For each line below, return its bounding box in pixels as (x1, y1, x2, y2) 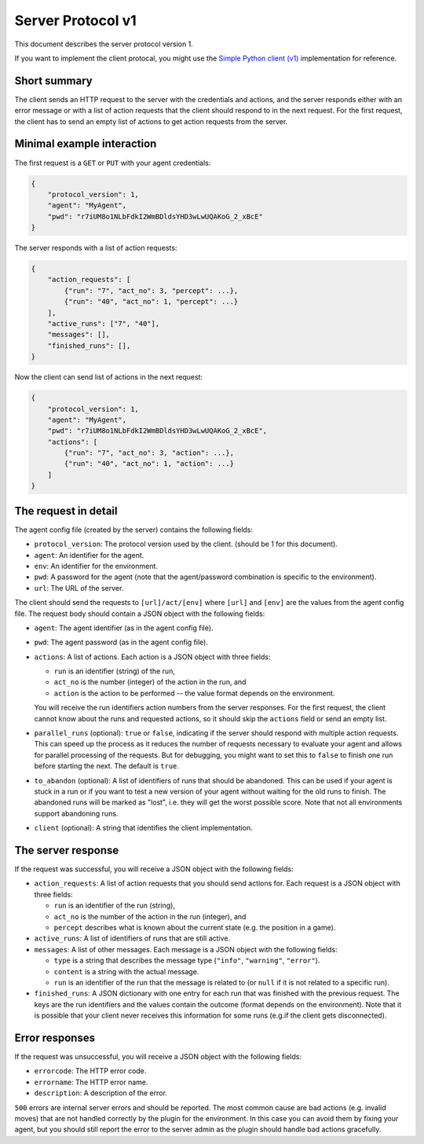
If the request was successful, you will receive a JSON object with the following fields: (14, 864, 294, 874)
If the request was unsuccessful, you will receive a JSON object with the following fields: (14, 1052, 302, 1061)
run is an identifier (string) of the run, (53, 666, 176, 676)
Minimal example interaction (14, 137, 157, 151)
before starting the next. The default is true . (34, 761, 180, 771)
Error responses (14, 1031, 96, 1044)
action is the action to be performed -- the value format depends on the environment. (53, 688, 335, 698)
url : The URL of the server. (34, 583, 124, 592)
